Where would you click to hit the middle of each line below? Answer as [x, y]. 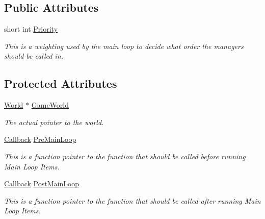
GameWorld [50, 105]
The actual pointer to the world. [54, 122]
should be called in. [34, 56]
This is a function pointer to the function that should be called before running [125, 156]
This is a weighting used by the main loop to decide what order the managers [124, 46]
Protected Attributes [61, 83]
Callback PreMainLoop [40, 139]
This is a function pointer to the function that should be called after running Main [132, 200]
